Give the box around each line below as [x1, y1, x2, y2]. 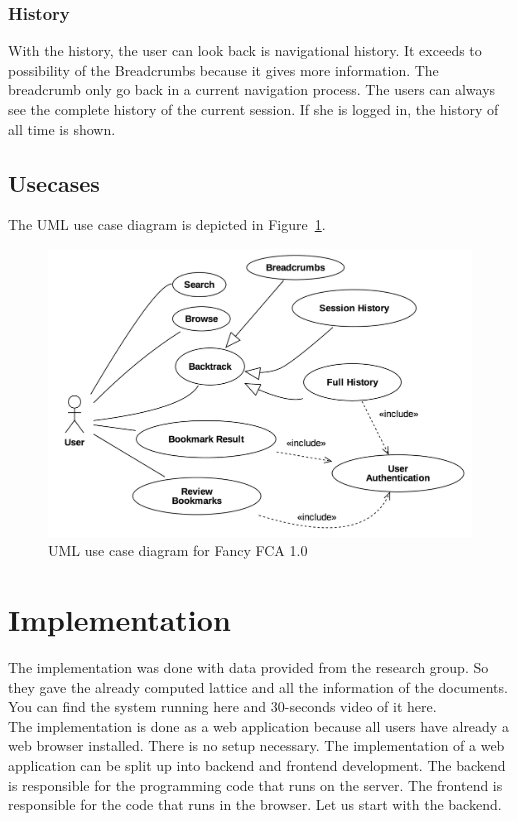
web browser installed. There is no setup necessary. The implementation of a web [8, 735, 505, 756]
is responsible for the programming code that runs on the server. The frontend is [8, 774, 503, 795]
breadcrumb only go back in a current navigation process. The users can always [8, 79, 496, 100]
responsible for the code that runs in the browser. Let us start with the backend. [8, 794, 502, 815]
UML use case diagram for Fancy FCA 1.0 [48, 540, 308, 561]
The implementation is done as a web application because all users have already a [8, 715, 509, 736]
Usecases [8, 167, 100, 198]
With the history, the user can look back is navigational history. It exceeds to [8, 40, 482, 61]
